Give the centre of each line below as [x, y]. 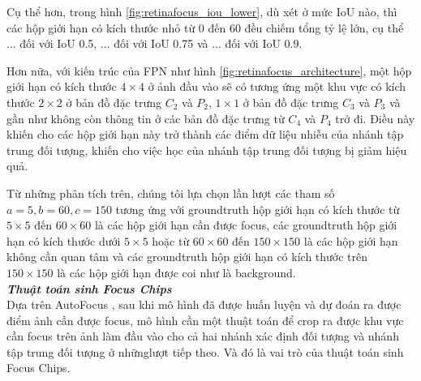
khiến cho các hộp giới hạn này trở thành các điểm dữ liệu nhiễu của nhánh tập [205, 134]
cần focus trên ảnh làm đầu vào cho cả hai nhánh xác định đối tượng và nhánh [203, 336]
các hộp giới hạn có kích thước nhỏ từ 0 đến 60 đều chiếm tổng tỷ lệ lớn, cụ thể [205, 27]
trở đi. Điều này [375, 118]
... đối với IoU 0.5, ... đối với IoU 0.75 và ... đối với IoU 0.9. [155, 43]
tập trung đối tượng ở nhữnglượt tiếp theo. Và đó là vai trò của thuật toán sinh [205, 351]
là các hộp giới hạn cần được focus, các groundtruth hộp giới [246, 225]
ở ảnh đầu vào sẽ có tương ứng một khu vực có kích [277, 86]
